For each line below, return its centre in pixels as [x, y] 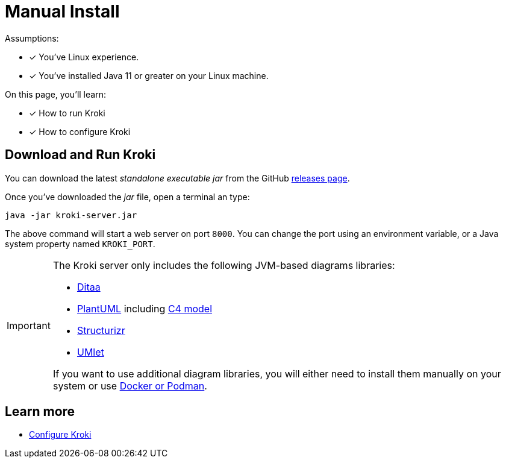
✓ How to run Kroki [67, 113]
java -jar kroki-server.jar [71, 215]
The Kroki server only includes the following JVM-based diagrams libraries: [224, 265]
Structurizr [101, 330]
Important [29, 325]
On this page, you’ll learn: [55, 94]
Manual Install [62, 11]
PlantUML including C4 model [145, 308]
